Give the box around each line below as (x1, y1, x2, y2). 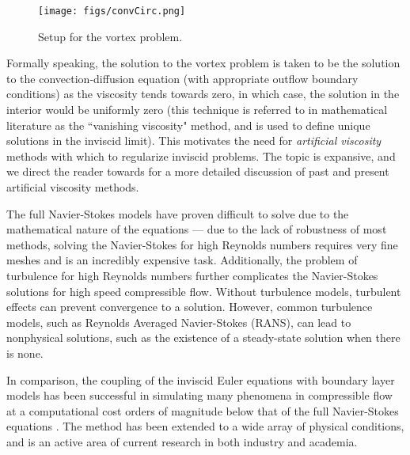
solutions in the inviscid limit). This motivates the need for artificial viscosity (6, 132, 382, 149)
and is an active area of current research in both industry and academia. (6, 433, 358, 449)
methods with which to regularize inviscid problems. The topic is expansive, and (6, 147, 396, 164)
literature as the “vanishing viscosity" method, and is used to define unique (6, 116, 370, 133)
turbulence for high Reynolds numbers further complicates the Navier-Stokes (6, 267, 378, 283)
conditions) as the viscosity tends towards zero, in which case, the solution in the (6, 85, 400, 102)
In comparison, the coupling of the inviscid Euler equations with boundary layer (6, 371, 395, 388)
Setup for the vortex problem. (38, 28, 183, 44)
